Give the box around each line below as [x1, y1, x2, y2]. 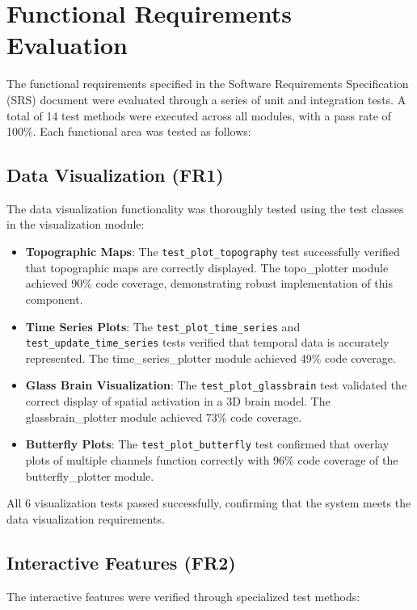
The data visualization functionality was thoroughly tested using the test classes [6, 200, 404, 217]
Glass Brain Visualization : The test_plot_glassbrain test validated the [25, 377, 407, 393]
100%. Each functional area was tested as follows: [6, 123, 251, 140]
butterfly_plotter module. [25, 467, 154, 484]
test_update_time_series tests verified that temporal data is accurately [25, 334, 390, 351]
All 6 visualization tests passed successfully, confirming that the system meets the [6, 494, 411, 511]
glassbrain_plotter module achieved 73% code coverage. [25, 408, 302, 425]
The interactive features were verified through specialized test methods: [6, 587, 360, 604]
